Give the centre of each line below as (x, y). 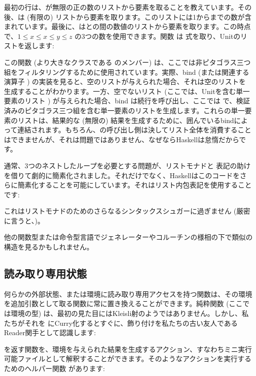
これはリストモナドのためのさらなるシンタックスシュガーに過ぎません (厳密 (127, 211)
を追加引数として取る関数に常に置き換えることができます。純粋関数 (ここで (127, 303)
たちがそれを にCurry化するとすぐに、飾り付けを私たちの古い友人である (121, 323)
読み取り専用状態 (45, 273)
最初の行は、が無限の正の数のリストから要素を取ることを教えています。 (121, 7)
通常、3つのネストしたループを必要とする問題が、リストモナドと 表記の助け (128, 165)
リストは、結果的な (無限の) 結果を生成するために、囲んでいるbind (126, 120)
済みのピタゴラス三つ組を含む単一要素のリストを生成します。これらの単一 (125, 110)
